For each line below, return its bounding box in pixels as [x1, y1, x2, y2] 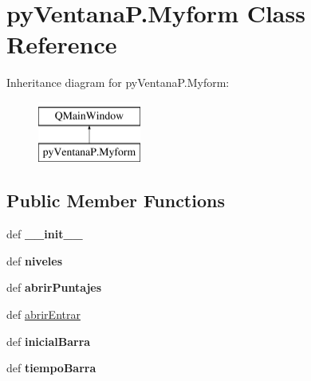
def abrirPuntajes [6, 279, 102, 296]
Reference [6, 28, 117, 61]
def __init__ [6, 226, 83, 242]
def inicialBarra [6, 332, 91, 349]
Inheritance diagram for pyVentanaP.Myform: [6, 74, 230, 91]
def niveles [6, 252, 62, 269]
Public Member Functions [6, 188, 225, 213]
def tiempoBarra [6, 359, 96, 376]
